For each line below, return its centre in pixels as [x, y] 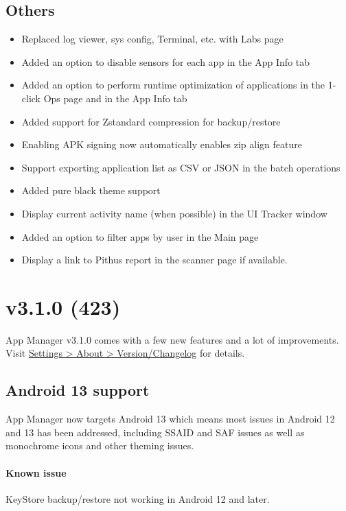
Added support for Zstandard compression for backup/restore [151, 121]
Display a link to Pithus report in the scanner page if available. [154, 260]
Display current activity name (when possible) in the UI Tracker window [174, 213]
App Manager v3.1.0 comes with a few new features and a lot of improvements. [172, 339]
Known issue [36, 472]
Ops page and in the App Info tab [115, 98]
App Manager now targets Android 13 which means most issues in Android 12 [170, 419]
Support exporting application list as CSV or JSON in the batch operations [181, 167]
